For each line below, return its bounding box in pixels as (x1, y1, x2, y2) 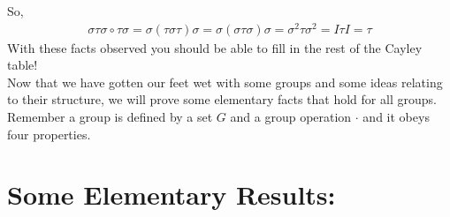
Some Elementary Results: (7, 176, 336, 213)
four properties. (7, 124, 91, 143)
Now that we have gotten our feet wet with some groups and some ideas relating (7, 72, 443, 91)
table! (7, 56, 38, 74)
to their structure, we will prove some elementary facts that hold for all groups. (7, 90, 437, 108)
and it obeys (362, 108, 430, 126)
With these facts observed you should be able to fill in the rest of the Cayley (7, 38, 423, 56)
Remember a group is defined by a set (7, 108, 213, 126)
